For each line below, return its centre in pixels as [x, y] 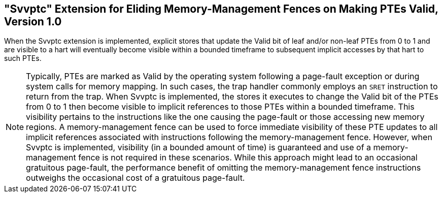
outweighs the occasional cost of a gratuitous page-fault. [135, 178]
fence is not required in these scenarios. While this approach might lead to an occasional [248, 158]
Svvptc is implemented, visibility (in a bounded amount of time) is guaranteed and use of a [199, 147]
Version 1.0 [33, 22]
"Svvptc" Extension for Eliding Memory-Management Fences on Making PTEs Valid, [221, 9]
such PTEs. [23, 58]
